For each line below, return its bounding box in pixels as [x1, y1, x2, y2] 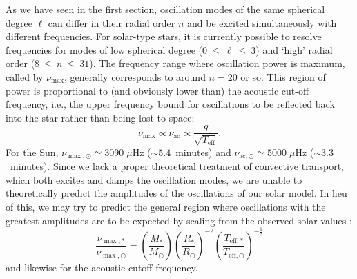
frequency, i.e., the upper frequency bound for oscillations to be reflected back [6, 97, 335, 111]
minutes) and [175, 144, 231, 159]
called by [6, 69, 44, 84]
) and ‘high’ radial [255, 42, 333, 57]
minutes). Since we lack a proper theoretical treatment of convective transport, [10, 159, 344, 173]
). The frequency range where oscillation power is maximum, [89, 56, 345, 70]
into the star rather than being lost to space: [6, 110, 195, 124]
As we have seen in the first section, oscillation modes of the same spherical [6, 2, 325, 16]
